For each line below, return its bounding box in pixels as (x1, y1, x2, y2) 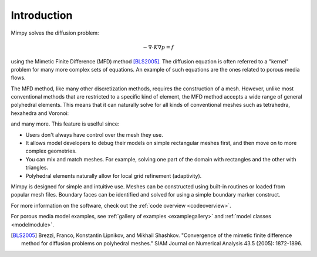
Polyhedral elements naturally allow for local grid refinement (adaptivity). (25, 172, 202, 179)
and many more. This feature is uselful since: (11, 120, 120, 127)
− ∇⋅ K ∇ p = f (143, 44, 174, 50)
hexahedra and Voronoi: (11, 109, 69, 117)
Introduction (11, 9, 73, 22)
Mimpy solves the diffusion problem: (11, 29, 99, 36)
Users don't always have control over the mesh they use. (25, 131, 164, 138)
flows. (11, 74, 26, 82)
